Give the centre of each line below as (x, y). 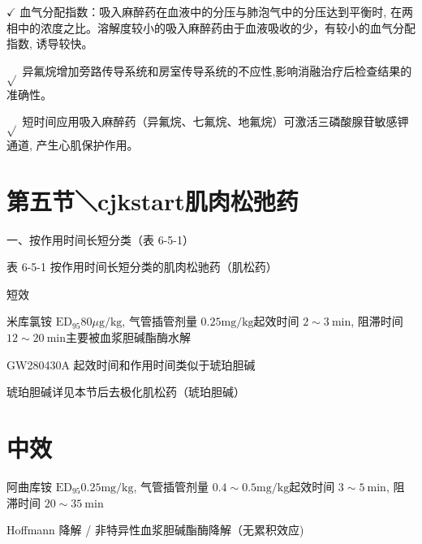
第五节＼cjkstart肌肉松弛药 (153, 200)
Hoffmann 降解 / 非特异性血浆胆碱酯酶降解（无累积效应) (155, 530)
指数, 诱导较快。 (50, 43)
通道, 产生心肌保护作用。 (73, 144)
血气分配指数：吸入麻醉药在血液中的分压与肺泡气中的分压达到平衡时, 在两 (216, 11)
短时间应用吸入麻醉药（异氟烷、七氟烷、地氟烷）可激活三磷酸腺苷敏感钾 (215, 121)
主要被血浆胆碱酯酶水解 (129, 337)
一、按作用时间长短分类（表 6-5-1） (100, 239)
